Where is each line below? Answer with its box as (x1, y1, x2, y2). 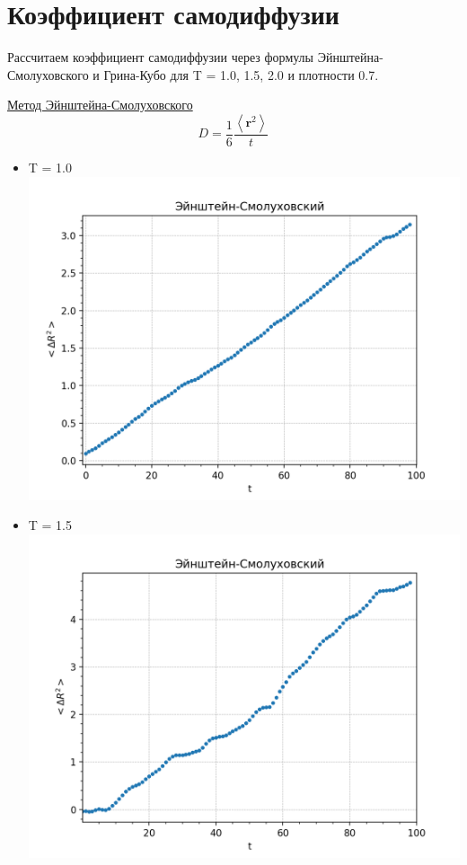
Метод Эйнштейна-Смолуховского (7, 95, 193, 114)
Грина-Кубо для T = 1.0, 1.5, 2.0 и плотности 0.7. (103, 65, 379, 84)
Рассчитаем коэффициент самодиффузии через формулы (7, 48, 314, 66)
